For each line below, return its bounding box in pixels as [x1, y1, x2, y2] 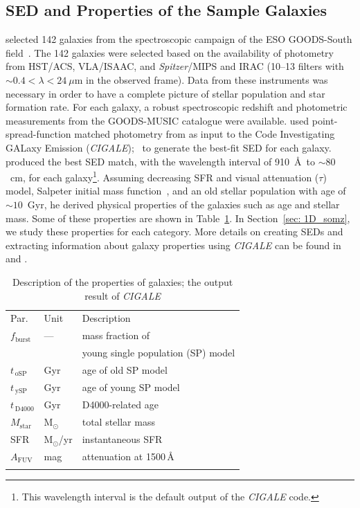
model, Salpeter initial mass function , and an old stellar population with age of [6, 183, 346, 198]
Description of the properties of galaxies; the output [12, 274, 233, 289]
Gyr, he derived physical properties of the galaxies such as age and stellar [27, 197, 340, 211]
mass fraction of [82, 328, 150, 343]
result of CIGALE [84, 288, 161, 302]
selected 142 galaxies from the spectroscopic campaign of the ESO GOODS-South [6, 32, 352, 46]
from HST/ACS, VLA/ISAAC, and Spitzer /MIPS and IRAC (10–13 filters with [6, 59, 344, 73]
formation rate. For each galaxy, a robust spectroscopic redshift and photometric [6, 100, 348, 114]
